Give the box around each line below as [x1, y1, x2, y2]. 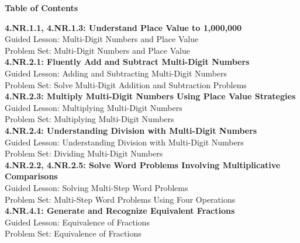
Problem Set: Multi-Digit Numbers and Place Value [5, 44, 190, 56]
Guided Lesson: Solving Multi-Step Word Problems [5, 181, 188, 193]
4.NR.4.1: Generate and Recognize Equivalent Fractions [5, 204, 235, 217]
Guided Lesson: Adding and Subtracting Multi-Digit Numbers [5, 67, 227, 79]
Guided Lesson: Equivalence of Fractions [5, 216, 150, 228]
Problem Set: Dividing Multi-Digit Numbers [5, 147, 163, 159]
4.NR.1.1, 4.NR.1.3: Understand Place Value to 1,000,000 [5, 21, 242, 33]
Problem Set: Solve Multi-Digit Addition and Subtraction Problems [5, 78, 247, 91]
